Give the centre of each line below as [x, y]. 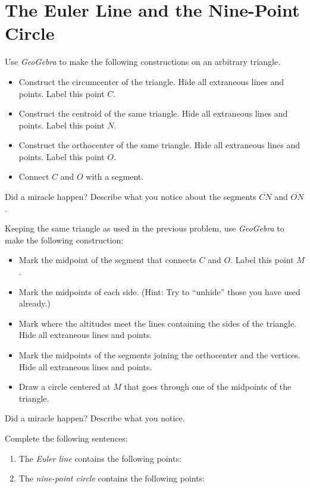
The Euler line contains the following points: [100, 458]
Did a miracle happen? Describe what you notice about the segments [131, 197]
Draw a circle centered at [65, 387]
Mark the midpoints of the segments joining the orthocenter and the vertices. [159, 355]
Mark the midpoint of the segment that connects [107, 260]
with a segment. [115, 176]
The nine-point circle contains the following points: [112, 478]
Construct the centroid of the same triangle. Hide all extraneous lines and [153, 113]
